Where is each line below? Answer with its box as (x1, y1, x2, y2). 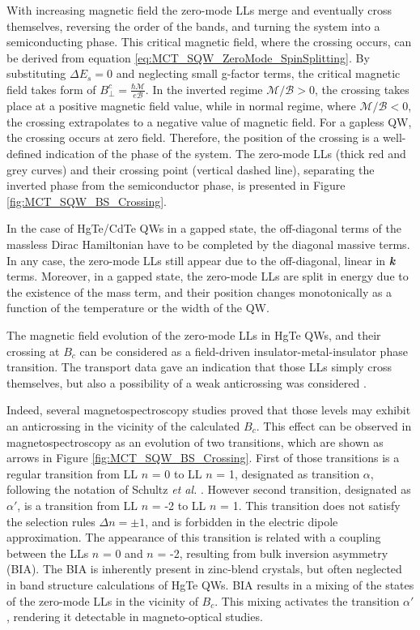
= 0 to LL (151, 465, 202, 482)
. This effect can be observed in (256, 417, 412, 434)
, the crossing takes (314, 80, 409, 97)
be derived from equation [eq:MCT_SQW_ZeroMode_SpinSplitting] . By (6, 49, 370, 66)
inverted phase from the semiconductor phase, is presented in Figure (6, 177, 346, 194)
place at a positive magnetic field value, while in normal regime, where (6, 97, 356, 114)
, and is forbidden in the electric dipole (145, 512, 338, 529)
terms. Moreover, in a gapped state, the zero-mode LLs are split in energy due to (6, 268, 409, 285)
